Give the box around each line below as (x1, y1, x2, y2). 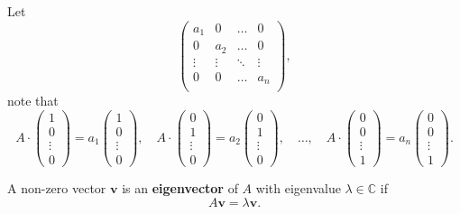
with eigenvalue (255, 178, 341, 197)
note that (7, 91, 59, 110)
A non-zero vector (7, 178, 106, 197)
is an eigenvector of (122, 178, 238, 197)
